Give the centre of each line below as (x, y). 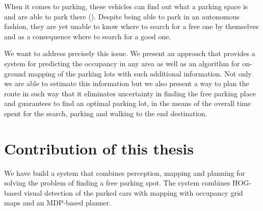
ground (15, 73)
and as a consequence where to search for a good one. (88, 36)
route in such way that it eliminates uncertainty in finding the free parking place (130, 93)
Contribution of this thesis (99, 148)
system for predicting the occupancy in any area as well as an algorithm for (122, 63)
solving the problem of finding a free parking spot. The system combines (117, 183)
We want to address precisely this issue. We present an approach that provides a (130, 53)
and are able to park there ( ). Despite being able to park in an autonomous (122, 16)
